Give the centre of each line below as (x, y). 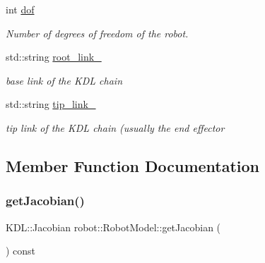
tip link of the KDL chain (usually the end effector (115, 127)
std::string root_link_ (54, 57)
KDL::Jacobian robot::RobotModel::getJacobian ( (113, 227)
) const (21, 251)
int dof (20, 9)
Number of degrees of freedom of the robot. (97, 33)
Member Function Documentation (133, 165)
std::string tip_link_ (51, 104)
